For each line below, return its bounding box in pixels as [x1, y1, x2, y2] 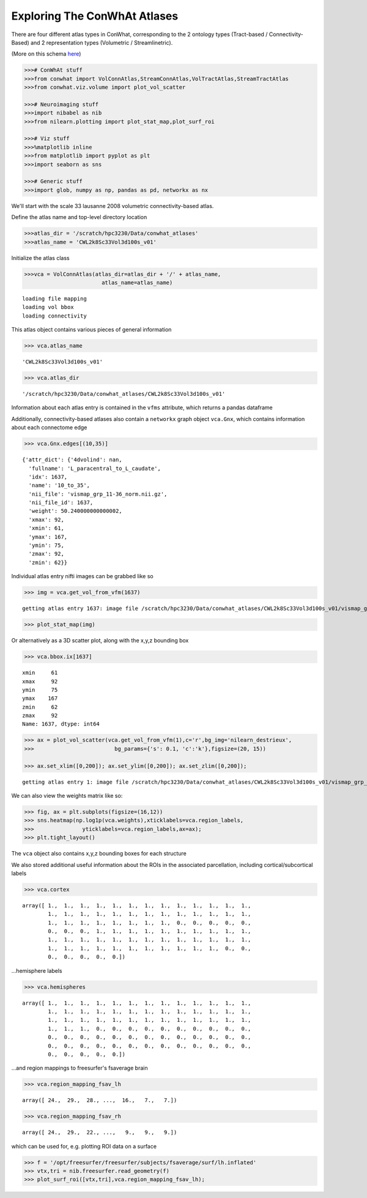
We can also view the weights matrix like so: [11, 792, 123, 799]
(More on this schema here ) [11, 50, 81, 58]
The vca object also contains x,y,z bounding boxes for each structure [11, 850, 187, 857]
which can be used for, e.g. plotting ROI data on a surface [11, 1142, 157, 1150]
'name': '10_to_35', [28, 482, 91, 489]
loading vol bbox [22, 303, 74, 311]
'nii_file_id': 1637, [28, 499, 94, 506]
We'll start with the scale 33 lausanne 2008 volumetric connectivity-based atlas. [11, 202, 214, 209]
